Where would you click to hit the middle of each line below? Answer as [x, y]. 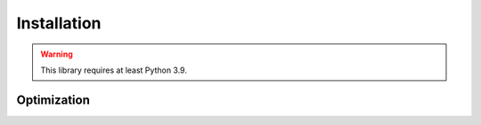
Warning [57, 54]
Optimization [53, 100]
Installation [59, 23]
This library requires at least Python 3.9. [114, 70]
